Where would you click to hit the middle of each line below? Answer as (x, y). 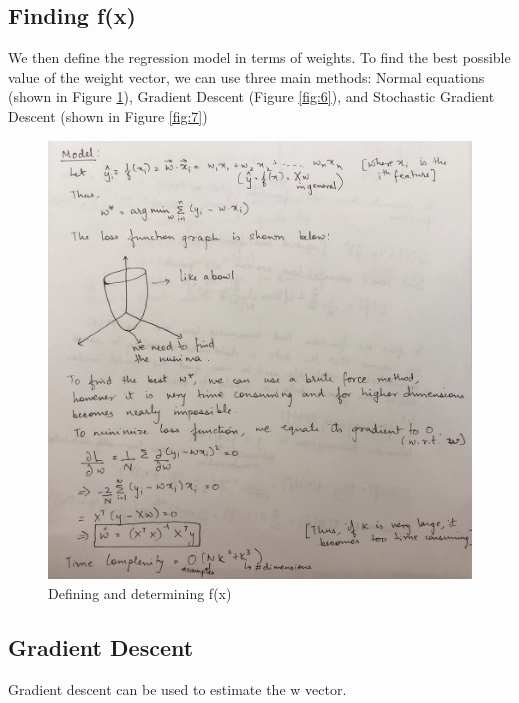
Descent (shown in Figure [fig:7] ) (108, 115)
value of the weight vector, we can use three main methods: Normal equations (246, 76)
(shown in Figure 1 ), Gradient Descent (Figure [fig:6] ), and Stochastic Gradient (251, 96)
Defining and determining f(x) (140, 592)
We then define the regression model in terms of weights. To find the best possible (259, 57)
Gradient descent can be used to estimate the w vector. (177, 688)
